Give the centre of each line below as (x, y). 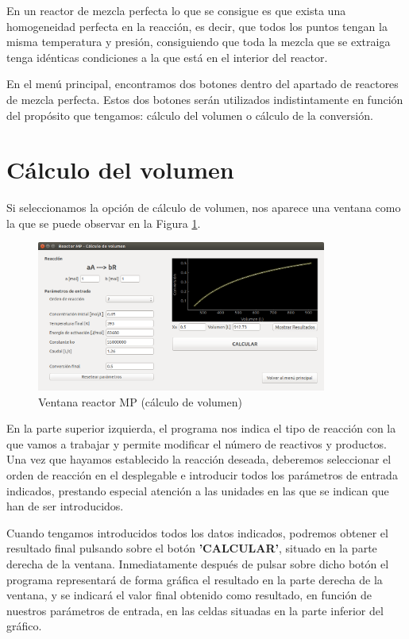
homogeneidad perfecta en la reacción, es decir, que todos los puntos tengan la (197, 26)
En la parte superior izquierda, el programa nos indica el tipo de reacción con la (201, 428)
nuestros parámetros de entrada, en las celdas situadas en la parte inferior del (195, 610)
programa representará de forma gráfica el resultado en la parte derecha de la (195, 579)
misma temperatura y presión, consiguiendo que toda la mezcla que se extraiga (199, 42)
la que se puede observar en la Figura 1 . (104, 223)
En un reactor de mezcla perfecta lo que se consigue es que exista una (176, 10)
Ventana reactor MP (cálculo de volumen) (140, 401)
